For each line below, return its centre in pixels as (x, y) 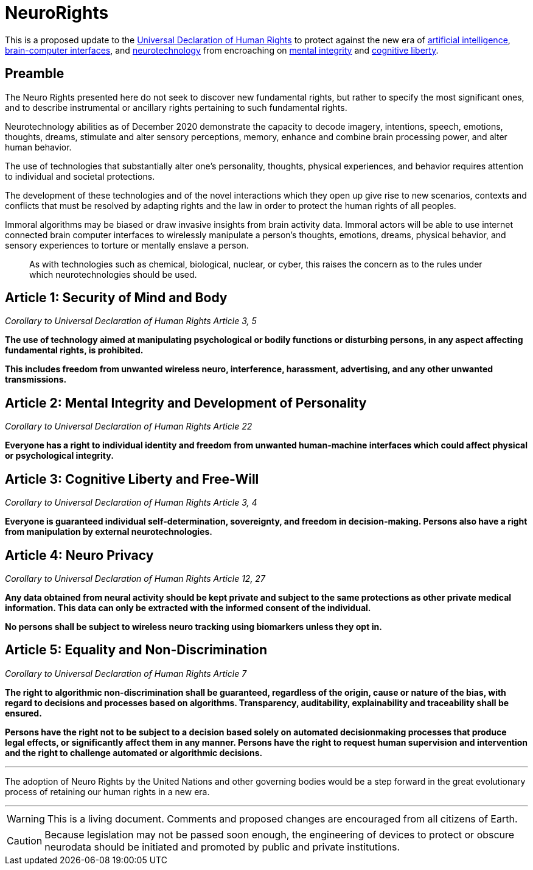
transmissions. (36, 380)
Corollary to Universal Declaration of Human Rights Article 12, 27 (135, 578)
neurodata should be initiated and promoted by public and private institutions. (222, 847)
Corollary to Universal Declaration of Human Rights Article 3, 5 (131, 321)
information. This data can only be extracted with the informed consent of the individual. (188, 607)
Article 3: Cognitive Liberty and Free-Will (132, 479)
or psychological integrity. (59, 456)
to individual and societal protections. (80, 176)
